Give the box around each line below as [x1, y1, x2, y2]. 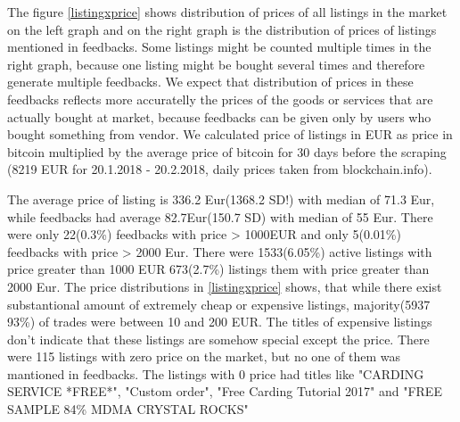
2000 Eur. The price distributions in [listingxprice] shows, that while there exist [7, 277, 442, 295]
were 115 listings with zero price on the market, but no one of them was [7, 347, 400, 366]
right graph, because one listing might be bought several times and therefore [7, 54, 425, 73]
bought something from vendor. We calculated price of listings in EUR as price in [7, 125, 453, 144]
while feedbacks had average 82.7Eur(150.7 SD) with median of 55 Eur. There [7, 207, 433, 226]
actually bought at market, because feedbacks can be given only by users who [7, 107, 431, 126]
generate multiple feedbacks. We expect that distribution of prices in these [7, 72, 414, 91]
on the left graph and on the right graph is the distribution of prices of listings [7, 20, 437, 38]
